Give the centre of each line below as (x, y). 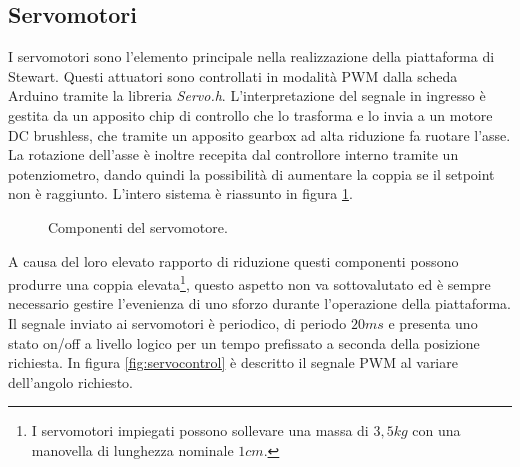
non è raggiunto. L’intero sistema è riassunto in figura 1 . (180, 193)
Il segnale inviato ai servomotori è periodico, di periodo (177, 322)
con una (436, 430)
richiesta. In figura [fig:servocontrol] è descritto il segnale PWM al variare (233, 362)
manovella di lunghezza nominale (132, 449)
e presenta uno (433, 322)
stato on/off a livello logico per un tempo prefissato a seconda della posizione (244, 342)
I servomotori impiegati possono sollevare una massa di (200, 430)
